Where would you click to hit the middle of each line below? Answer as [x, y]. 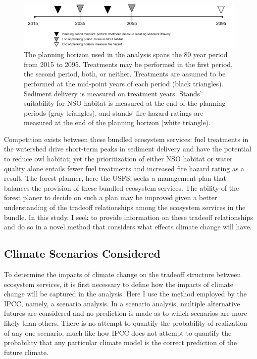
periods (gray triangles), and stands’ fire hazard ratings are [114, 112]
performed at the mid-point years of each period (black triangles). [124, 83]
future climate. [26, 352]
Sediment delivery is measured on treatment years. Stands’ [113, 93]
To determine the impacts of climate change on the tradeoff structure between [123, 274]
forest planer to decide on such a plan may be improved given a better [111, 197]
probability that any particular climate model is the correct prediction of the [121, 342]
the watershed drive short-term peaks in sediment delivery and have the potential [128, 149]
